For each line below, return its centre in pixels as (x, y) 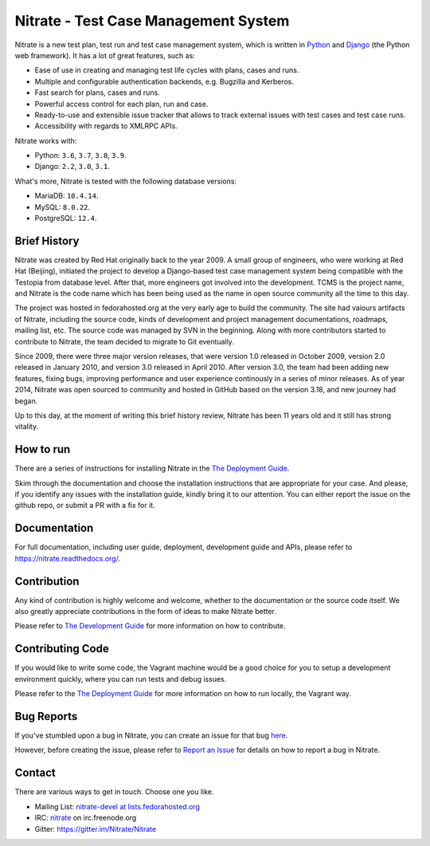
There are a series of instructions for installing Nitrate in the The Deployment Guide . (152, 468)
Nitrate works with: (46, 140)
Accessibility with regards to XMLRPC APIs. (106, 126)
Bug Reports (46, 716)
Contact (35, 773)
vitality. (27, 427)
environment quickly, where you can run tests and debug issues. (121, 679)
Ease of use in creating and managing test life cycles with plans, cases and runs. (167, 70)
